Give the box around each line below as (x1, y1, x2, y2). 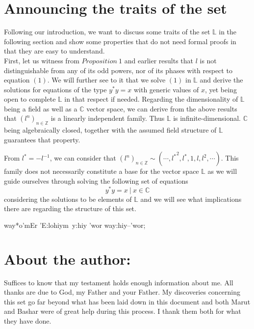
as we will (207, 166, 237, 176)
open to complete (4, 94, 56, 104)
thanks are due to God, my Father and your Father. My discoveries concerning (4, 287, 241, 297)
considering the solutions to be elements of (4, 193, 132, 204)
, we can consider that (50, 153, 116, 163)
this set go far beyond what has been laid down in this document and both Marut (4, 296, 251, 306)
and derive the (200, 75, 243, 85)
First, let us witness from (4, 55, 79, 65)
